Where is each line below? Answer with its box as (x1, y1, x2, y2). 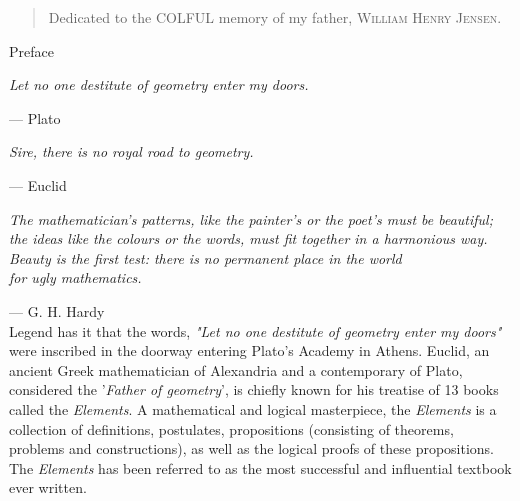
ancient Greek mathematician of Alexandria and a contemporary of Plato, (9, 359, 463, 380)
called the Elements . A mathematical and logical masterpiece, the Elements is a (9, 398, 497, 419)
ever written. (9, 477, 87, 498)
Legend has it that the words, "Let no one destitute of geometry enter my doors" (9, 320, 502, 341)
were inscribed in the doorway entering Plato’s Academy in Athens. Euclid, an (9, 340, 490, 361)
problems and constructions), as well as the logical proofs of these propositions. (9, 438, 495, 459)
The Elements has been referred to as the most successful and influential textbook (9, 457, 512, 478)
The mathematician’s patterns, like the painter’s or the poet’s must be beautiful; (9, 208, 493, 229)
